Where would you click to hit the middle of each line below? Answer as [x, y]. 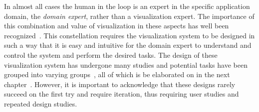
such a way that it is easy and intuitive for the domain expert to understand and [128, 45]
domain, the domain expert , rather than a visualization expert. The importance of [129, 16]
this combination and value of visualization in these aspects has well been [117, 26]
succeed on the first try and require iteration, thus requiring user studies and [122, 94]
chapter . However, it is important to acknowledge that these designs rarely [120, 84]
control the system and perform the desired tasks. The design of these [111, 55]
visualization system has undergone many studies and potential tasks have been [126, 64]
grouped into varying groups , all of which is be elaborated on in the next [117, 74]
